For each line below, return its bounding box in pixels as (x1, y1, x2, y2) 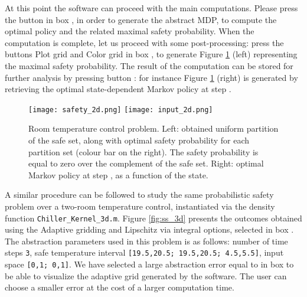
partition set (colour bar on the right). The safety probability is (28, 145, 259, 158)
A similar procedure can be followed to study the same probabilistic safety (5, 188, 274, 201)
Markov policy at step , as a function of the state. (28, 168, 208, 181)
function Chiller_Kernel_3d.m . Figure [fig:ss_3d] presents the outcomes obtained (5, 211, 302, 224)
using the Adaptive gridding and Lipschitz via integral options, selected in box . (5, 223, 294, 236)
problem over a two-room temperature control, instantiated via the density (5, 200, 275, 212)
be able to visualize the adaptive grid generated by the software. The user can (5, 269, 287, 282)
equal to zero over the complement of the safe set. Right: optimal (28, 157, 264, 169)
